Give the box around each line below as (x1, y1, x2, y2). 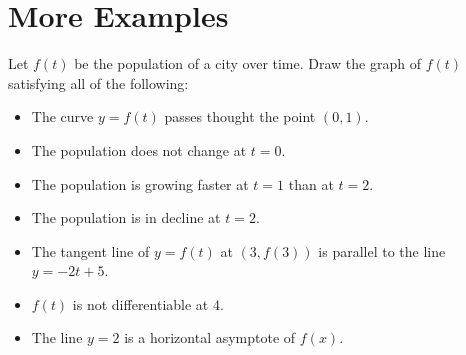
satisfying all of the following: (8, 72, 189, 93)
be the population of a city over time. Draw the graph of (74, 53, 421, 74)
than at (288, 173, 334, 194)
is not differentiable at (72, 293, 209, 314)
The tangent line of (31, 240, 150, 261)
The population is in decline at (31, 207, 221, 228)
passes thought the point (164, 106, 316, 127)
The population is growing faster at (31, 173, 249, 194)
